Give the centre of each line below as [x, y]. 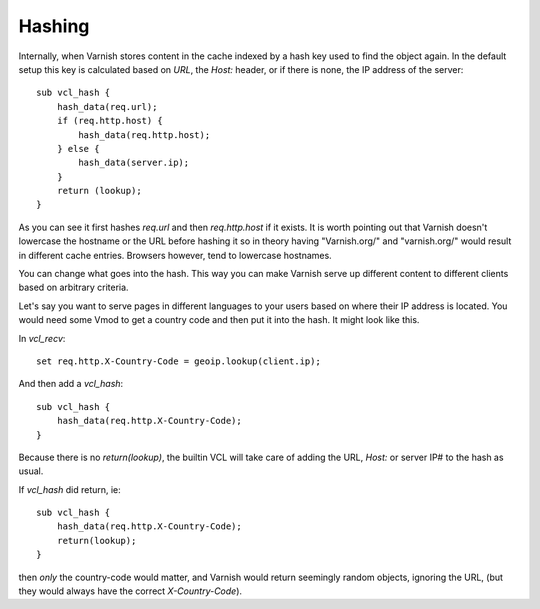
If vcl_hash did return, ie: [70, 489]
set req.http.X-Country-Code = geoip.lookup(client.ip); [179, 361]
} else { [78, 148]
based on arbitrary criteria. [73, 287]
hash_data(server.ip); [134, 163]
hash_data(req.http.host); [144, 134]
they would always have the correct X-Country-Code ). [130, 591]
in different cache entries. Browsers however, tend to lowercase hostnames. [175, 255]
